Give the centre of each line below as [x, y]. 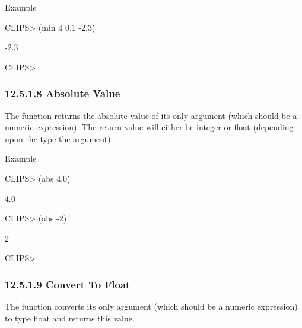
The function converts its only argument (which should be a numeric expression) [151, 306]
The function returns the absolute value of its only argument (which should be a [151, 115]
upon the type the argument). [59, 138]
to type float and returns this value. [70, 318]
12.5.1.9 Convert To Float [68, 284]
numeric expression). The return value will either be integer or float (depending [149, 127]
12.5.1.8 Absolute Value [63, 93]
